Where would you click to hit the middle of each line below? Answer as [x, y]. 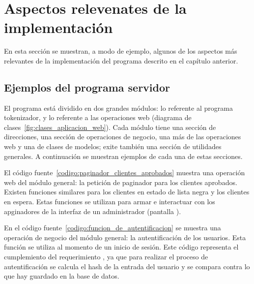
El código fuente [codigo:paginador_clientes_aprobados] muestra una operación [125, 173]
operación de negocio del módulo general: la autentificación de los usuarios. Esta [125, 237]
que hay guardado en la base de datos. [62, 276]
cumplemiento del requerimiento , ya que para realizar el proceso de [106, 257]
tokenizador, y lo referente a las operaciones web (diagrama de [98, 117]
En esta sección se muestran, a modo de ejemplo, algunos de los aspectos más [121, 51]
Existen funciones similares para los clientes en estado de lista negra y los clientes [127, 192]
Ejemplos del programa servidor [87, 87]
